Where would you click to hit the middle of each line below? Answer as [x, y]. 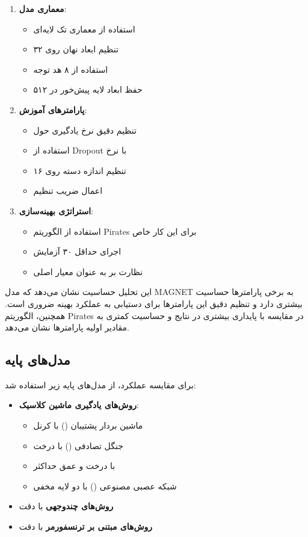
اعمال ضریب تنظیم [68, 191]
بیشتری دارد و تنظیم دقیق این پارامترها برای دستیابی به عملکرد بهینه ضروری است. [154, 303]
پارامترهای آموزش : [53, 109]
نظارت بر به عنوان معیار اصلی [88, 271]
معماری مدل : [43, 8]
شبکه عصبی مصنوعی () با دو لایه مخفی [105, 486]
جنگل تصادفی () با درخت [78, 445]
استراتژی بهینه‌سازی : [56, 210]
